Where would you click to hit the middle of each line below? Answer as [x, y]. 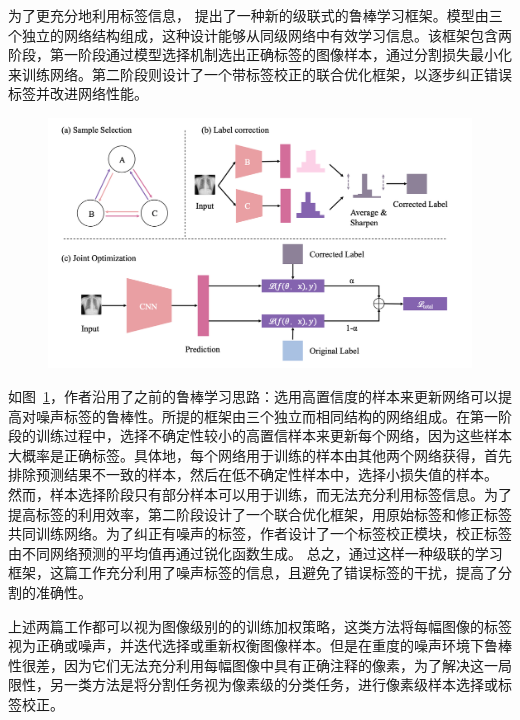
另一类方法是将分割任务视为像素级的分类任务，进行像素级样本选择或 [273, 684]
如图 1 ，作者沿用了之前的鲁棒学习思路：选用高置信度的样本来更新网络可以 [253, 396]
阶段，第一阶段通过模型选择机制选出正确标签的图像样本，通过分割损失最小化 [260, 54]
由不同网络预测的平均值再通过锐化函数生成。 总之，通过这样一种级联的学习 [255, 552]
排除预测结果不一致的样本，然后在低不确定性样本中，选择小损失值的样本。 [253, 474]
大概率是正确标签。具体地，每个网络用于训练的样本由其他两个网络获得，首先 [260, 454]
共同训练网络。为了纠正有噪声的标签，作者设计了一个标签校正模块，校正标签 [260, 533]
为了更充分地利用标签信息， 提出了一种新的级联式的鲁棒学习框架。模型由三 [255, 15]
